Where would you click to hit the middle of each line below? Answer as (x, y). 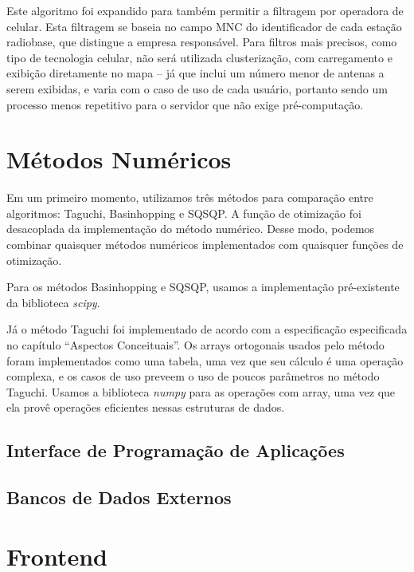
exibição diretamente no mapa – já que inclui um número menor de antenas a (195, 73)
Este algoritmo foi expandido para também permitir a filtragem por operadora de (205, 10)
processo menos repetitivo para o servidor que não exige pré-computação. (185, 104)
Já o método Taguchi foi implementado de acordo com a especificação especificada (207, 329)
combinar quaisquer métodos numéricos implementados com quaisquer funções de (205, 245)
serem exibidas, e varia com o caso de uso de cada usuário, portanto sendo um (197, 88)
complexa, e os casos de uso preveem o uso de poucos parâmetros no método (193, 376)
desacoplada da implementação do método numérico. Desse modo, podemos (191, 229)
